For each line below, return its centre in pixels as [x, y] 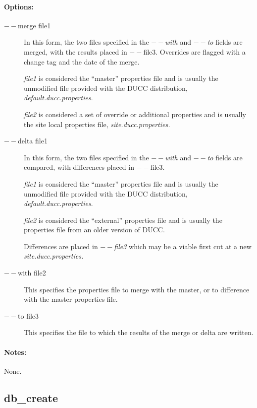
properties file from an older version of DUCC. [94, 230]
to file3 [28, 315]
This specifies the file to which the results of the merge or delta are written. [139, 332]
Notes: [15, 352]
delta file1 [33, 141]
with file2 [32, 273]
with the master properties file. [71, 299]
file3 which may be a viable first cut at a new [183, 246]
